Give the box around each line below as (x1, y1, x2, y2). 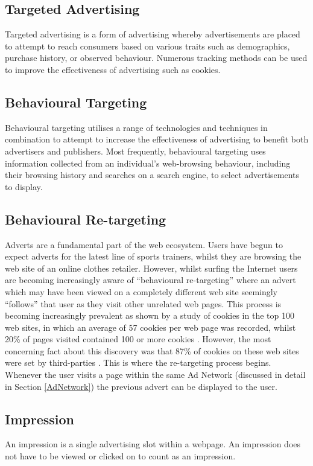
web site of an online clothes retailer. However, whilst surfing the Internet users (5, 261, 298, 274)
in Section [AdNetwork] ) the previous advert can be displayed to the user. (5, 380, 277, 392)
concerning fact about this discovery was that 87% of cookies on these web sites (5, 344, 299, 357)
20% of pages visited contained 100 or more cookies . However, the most (5, 333, 271, 345)
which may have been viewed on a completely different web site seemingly (5, 285, 278, 298)
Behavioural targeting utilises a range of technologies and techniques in (5, 121, 268, 133)
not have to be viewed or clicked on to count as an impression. (5, 450, 236, 462)
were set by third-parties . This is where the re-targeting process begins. (5, 356, 271, 369)
